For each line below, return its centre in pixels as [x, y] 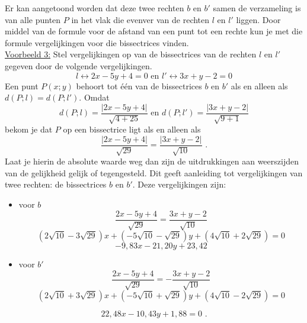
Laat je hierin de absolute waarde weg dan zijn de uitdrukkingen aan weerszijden [152, 161]
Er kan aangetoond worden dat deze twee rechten [95, 8]
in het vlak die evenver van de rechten [140, 19]
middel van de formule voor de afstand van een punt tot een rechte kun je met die [154, 31]
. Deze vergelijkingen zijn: [179, 184]
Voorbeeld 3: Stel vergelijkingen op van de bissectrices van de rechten [131, 54]
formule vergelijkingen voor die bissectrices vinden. [97, 42]
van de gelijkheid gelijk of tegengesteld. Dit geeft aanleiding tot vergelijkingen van [154, 172]
